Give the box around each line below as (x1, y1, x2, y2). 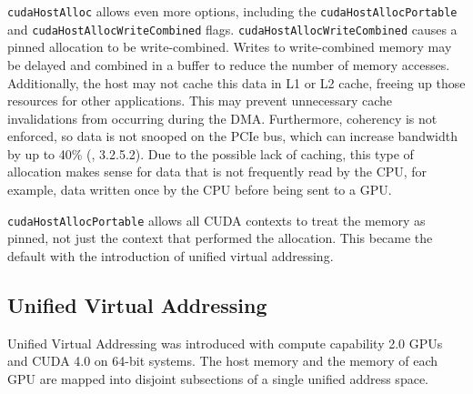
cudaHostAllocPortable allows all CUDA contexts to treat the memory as (7, 210, 426, 229)
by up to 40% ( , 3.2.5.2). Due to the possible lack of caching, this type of (7, 144, 414, 163)
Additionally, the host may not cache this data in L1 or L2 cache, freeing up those (7, 73, 466, 92)
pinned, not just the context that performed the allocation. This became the (7, 228, 433, 248)
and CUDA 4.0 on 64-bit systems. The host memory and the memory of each (7, 351, 438, 370)
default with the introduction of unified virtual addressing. (7, 246, 334, 265)
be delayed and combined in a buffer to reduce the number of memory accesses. (7, 55, 450, 74)
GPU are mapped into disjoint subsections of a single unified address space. (7, 369, 428, 388)
